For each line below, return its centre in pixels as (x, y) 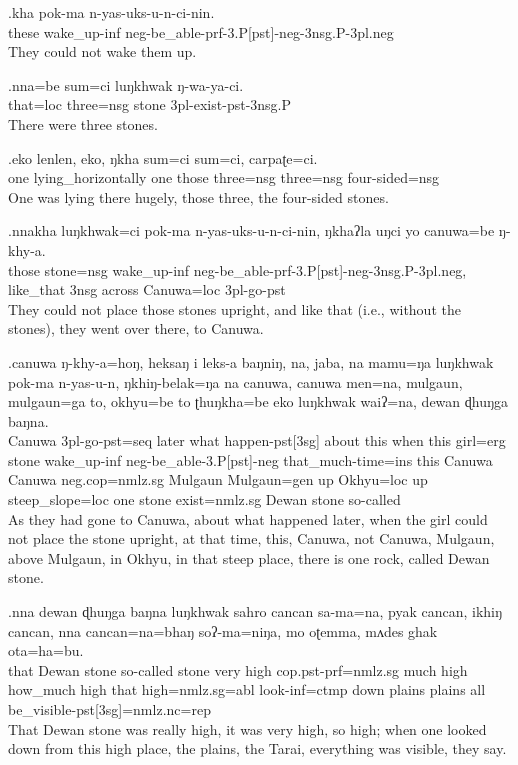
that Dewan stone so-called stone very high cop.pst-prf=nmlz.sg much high (238, 669)
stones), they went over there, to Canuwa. (136, 328)
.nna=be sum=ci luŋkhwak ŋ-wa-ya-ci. (126, 84)
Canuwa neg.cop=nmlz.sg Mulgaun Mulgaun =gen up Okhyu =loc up (218, 479)
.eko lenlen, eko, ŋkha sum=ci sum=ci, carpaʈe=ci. (163, 157)
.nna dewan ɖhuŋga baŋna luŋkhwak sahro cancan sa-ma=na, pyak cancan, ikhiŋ (255, 611)
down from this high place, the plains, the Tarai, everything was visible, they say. (257, 748)
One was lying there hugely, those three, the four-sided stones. (198, 196)
